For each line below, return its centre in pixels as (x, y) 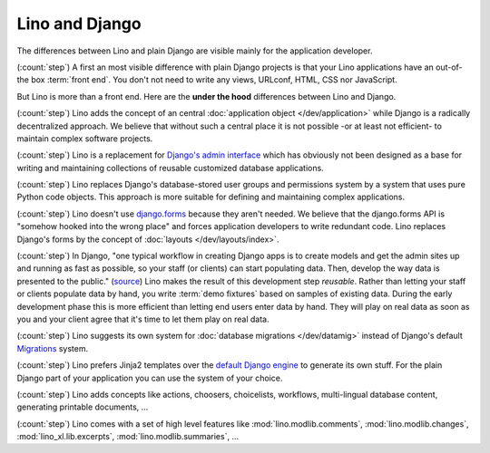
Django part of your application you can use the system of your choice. (150, 378)
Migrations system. (53, 348)
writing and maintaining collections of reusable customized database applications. (170, 168)
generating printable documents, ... (83, 407)
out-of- (449, 67)
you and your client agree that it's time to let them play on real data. (143, 319)
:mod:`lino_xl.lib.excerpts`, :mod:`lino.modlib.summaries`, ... (128, 437)
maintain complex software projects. (85, 138)
